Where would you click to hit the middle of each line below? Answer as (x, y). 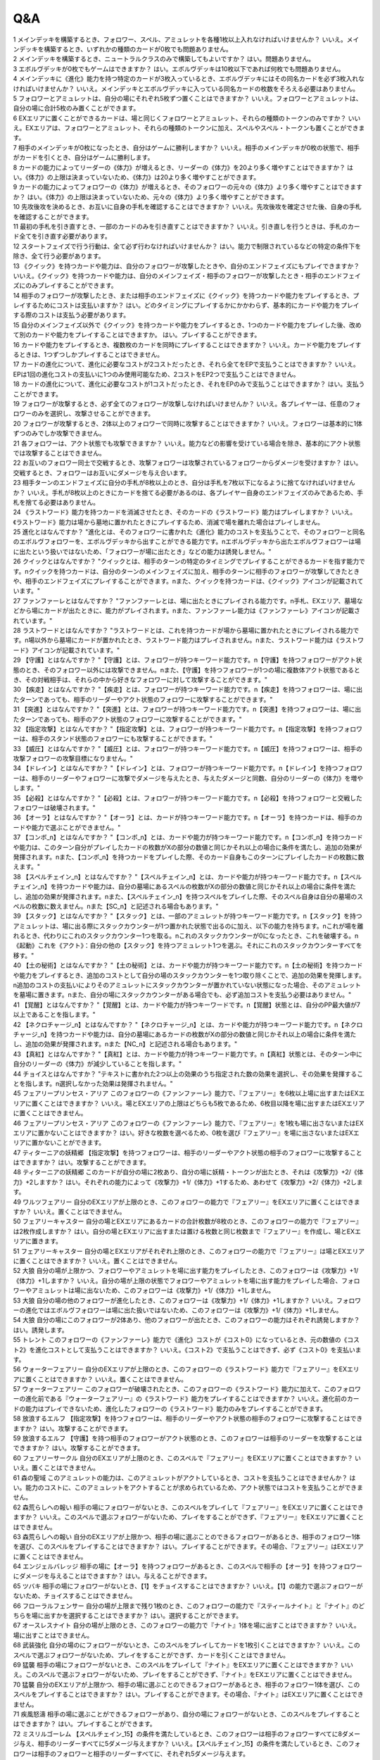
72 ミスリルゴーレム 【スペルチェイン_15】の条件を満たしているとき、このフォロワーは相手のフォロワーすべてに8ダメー (186, 1734)
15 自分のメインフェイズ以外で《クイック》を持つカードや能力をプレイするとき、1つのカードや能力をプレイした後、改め (187, 325)
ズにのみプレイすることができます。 (65, 286)
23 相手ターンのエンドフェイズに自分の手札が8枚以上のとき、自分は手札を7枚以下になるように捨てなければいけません (184, 483)
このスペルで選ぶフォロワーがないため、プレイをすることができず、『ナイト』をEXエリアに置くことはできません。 (190, 1675)
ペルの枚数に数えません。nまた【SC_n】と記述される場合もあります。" (116, 906)
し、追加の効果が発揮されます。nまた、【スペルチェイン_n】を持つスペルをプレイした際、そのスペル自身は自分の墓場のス (188, 896)
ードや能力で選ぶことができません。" (67, 827)
